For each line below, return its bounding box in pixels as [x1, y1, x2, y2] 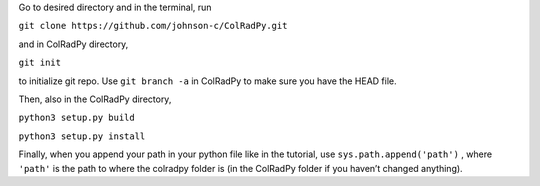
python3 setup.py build [18, 112, 135, 124]
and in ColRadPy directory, [18, 38, 129, 50]
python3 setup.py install [18, 130, 146, 142]
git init [18, 57, 62, 69]
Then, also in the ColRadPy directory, [18, 93, 172, 105]
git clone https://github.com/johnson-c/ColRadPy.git [18, 20, 288, 32]
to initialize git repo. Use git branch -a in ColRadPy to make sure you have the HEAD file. [18, 75, 397, 87]
